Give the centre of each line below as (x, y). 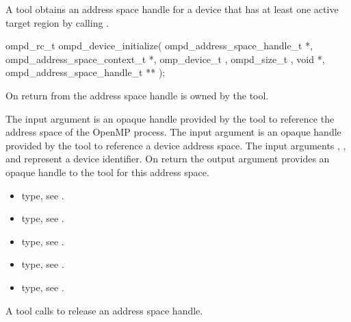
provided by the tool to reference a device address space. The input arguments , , (176, 145)
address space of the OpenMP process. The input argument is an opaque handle (173, 132)
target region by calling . (57, 22)
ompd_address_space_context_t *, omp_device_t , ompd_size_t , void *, (165, 59)
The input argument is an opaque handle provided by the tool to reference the (170, 118)
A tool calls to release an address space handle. (104, 310)
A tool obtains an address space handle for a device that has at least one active (172, 9)
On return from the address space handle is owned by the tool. (137, 95)
